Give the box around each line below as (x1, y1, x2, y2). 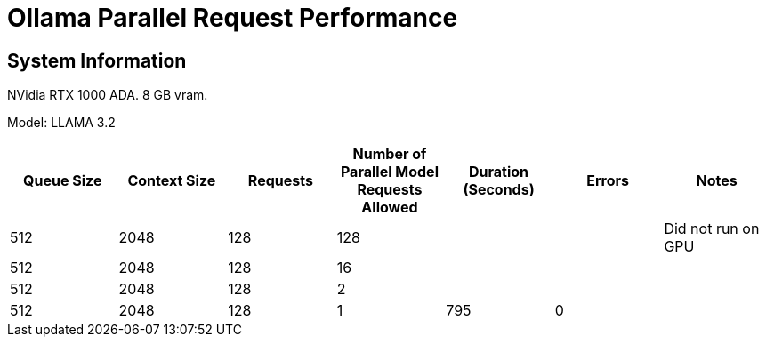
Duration (468, 163, 529, 181)
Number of (352, 145, 427, 164)
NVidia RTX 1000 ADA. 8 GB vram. (7, 87, 208, 103)
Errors (586, 172, 629, 190)
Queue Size (23, 172, 102, 190)
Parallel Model (340, 163, 439, 181)
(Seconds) (463, 180, 535, 199)
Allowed (361, 198, 418, 217)
